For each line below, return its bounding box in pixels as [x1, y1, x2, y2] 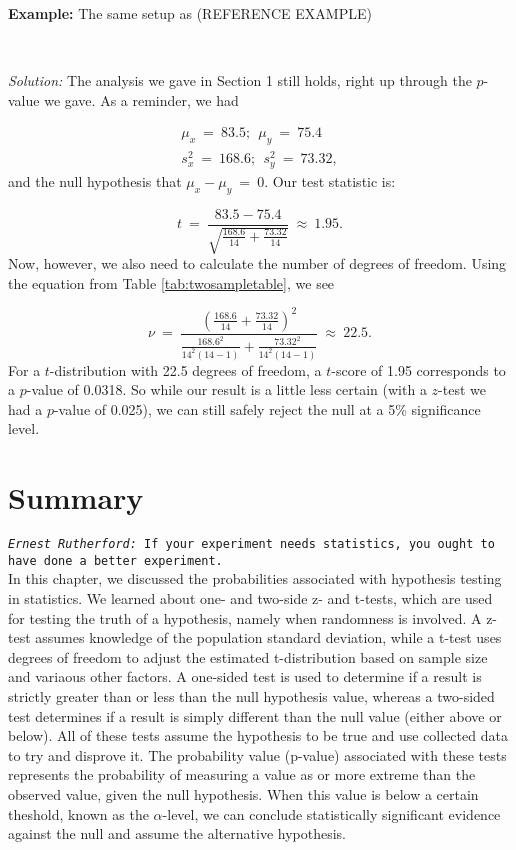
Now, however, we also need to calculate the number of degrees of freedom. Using [8, 253, 507, 274]
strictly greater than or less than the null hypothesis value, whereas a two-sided [8, 685, 495, 706]
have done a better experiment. [8, 553, 223, 568]
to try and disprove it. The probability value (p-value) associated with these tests [8, 744, 507, 765]
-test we [438, 379, 486, 400]
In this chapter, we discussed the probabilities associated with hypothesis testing [8, 568, 502, 589]
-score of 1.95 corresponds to [331, 359, 506, 380]
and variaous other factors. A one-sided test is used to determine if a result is [8, 666, 482, 687]
